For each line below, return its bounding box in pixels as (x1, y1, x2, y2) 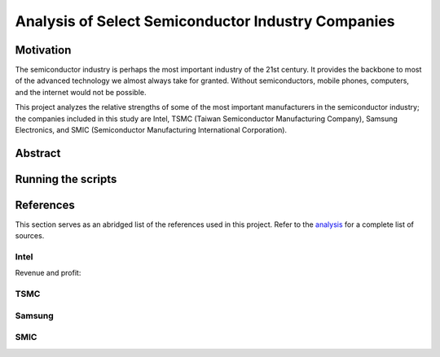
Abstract (15, 146, 61, 160)
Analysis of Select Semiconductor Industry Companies (15, 12, 395, 30)
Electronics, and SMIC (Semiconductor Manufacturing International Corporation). (15, 125, 288, 135)
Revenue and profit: (15, 268, 81, 278)
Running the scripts (15, 172, 117, 186)
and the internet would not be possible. (15, 87, 147, 97)
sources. (15, 231, 45, 241)
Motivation (15, 43, 72, 57)
